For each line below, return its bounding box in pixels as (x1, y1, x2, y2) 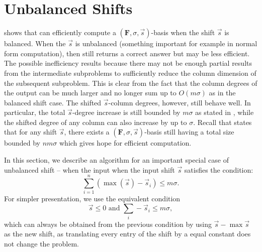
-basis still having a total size (144, 127, 234, 137)
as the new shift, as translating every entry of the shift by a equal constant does (4, 228, 251, 239)
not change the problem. (4, 238, 79, 248)
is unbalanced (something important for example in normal (75, 38, 257, 49)
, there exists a (64, 127, 110, 137)
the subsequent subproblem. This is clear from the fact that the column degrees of (4, 77, 257, 88)
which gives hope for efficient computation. (59, 138, 192, 148)
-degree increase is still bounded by (72, 107, 181, 117)
